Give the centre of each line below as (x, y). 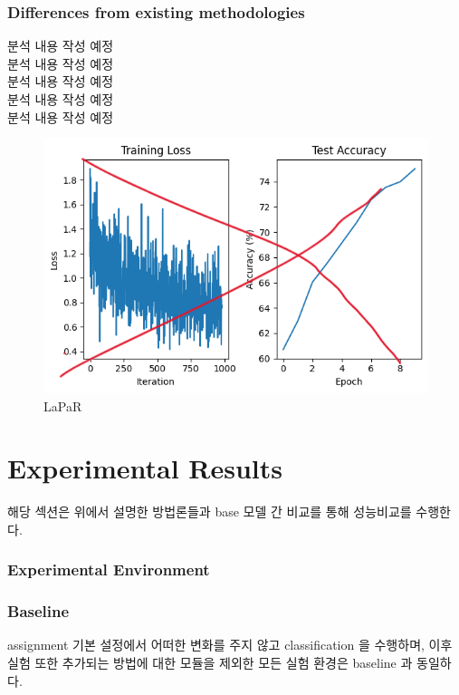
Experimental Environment (109, 570)
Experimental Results (145, 468)
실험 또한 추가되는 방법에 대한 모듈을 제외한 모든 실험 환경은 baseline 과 (210, 663)
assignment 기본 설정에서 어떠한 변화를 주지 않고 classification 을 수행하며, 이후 (230, 645)
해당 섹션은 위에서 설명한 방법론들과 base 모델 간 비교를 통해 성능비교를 (210, 512)
